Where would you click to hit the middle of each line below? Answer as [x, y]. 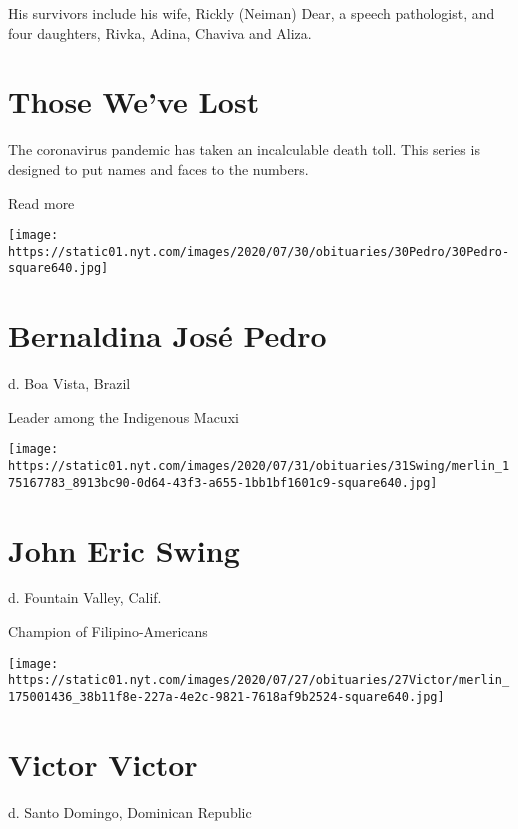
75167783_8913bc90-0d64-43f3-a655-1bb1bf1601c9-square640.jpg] [223, 482]
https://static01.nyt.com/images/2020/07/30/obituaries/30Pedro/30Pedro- [259, 251]
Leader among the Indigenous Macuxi [123, 416]
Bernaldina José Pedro [167, 335]
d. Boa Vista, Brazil [69, 383]
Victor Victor [103, 763]
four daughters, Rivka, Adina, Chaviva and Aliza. [160, 32]
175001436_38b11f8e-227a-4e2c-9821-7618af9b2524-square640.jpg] [226, 696]
